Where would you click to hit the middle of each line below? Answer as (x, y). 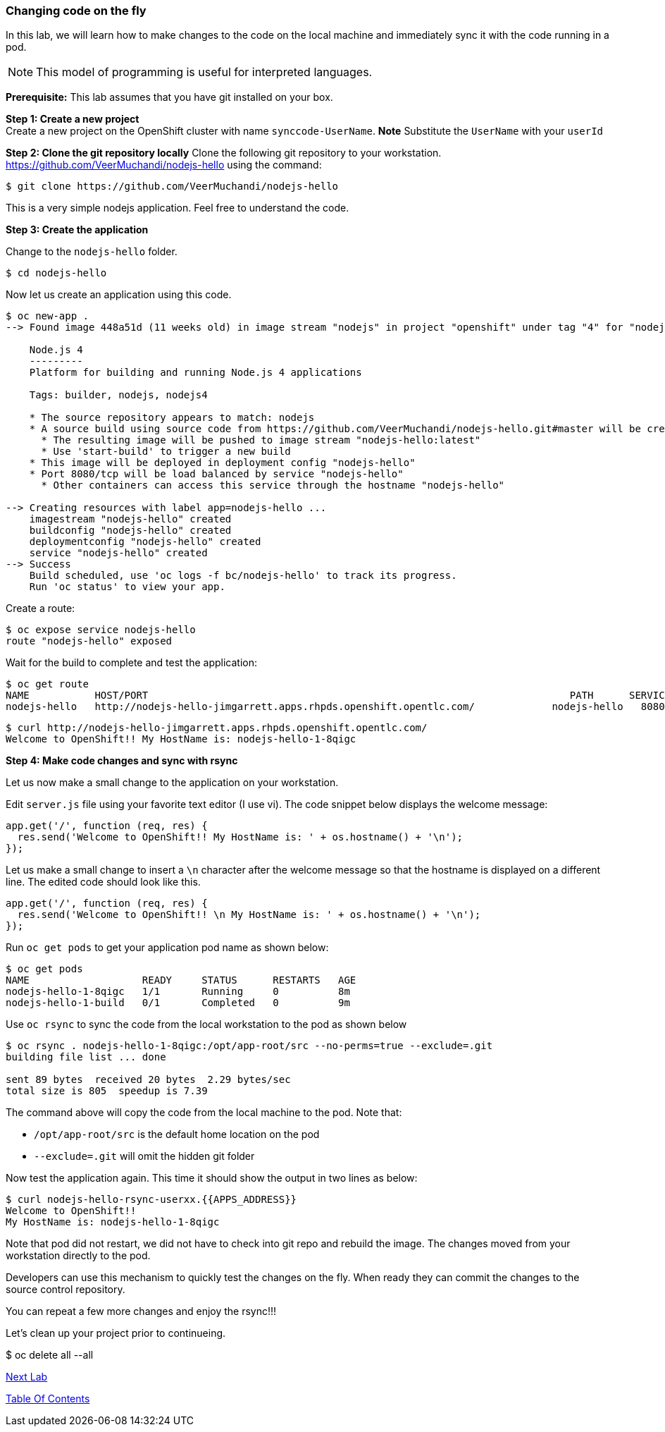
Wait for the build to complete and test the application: (131, 663)
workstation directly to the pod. (78, 1256)
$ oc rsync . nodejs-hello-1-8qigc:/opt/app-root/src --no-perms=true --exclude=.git (249, 1046)
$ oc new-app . (48, 316)
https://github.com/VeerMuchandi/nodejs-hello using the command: (164, 165)
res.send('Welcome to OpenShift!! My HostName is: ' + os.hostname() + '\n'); (240, 837)
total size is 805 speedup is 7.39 (107, 1091)
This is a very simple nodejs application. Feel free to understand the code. (178, 208)
